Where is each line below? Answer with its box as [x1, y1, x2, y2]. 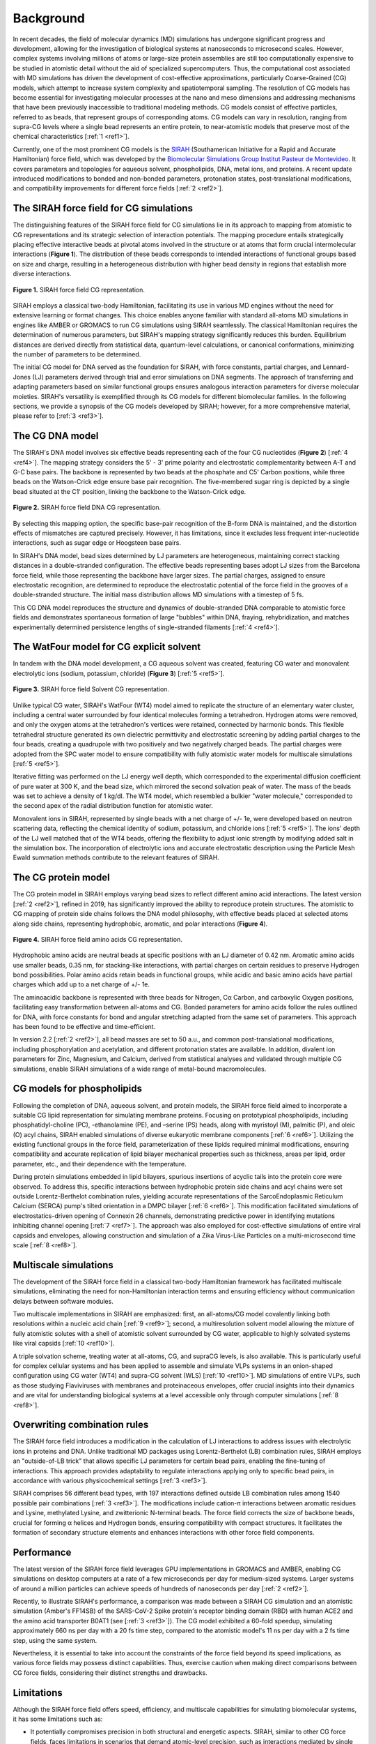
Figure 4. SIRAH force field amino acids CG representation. [13, 935, 182, 943]
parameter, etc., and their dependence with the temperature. [13, 1159, 187, 1168]
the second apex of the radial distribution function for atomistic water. [13, 802, 214, 810]
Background [13, 10, 85, 26]
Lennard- [322, 363, 350, 371]
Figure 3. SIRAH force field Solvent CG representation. [13, 685, 170, 693]
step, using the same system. [13, 1636, 97, 1644]
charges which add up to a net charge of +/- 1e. [13, 980, 150, 988]
